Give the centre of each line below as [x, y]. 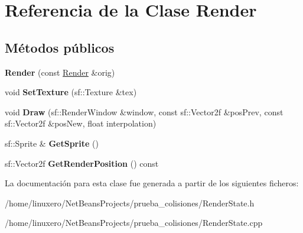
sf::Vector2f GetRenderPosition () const [82, 163]
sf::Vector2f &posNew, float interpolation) [81, 123]
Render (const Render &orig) [60, 72]
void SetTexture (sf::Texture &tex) [71, 92]
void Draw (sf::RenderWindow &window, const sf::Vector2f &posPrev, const [144, 111]
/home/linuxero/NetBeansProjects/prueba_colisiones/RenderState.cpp [134, 223]
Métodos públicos [60, 47]
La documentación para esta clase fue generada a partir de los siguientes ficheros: [152, 183]
